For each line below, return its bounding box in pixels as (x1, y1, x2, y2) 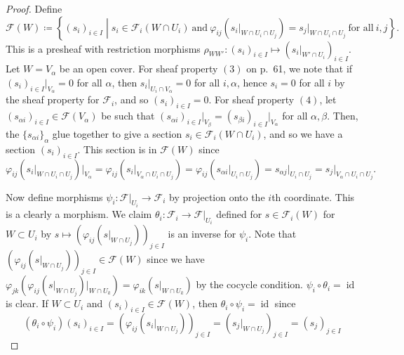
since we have (147, 252, 205, 266)
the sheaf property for (6, 92, 100, 107)
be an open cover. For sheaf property (59, 61, 218, 76)
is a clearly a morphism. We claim (6, 207, 152, 221)
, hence (236, 75, 267, 89)
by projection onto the (169, 189, 265, 204)
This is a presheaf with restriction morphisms (6, 41, 201, 56)
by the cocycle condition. (196, 277, 303, 292)
